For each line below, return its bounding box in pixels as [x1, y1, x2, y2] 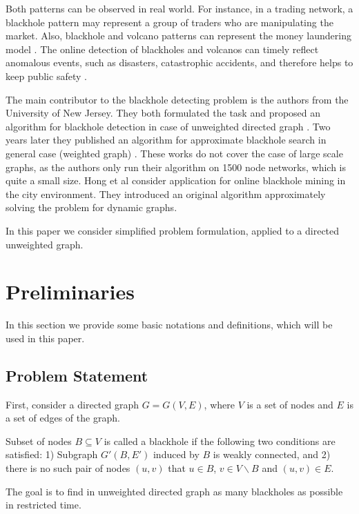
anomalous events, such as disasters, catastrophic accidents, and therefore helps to [6, 55, 353, 70]
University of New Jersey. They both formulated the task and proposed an [6, 106, 321, 120]
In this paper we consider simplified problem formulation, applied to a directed [6, 223, 340, 237]
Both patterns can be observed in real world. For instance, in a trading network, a [6, 1, 353, 15]
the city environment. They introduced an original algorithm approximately [6, 186, 326, 201]
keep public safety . [6, 68, 87, 83]
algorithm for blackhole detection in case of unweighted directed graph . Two [6, 119, 331, 133]
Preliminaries [6, 277, 135, 306]
